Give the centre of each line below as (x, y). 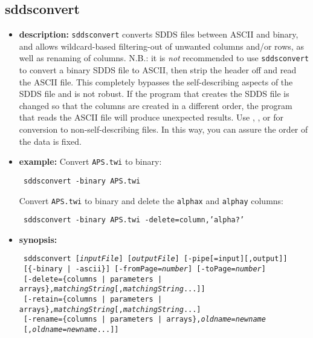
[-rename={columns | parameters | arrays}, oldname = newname (144, 320)
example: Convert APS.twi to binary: (90, 161)
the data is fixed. (50, 141)
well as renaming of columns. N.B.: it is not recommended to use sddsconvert (164, 58)
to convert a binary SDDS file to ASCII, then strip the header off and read (158, 70)
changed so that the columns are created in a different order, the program (156, 105)
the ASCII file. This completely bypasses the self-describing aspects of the (156, 81)
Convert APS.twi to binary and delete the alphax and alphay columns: (151, 200)
